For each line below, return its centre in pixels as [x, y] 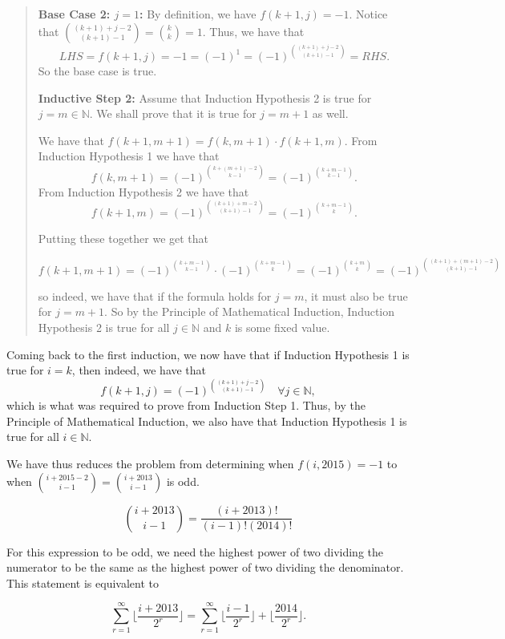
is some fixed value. [282, 327]
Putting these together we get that [123, 238]
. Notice [368, 14]
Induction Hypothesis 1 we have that [129, 156]
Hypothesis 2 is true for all [104, 327]
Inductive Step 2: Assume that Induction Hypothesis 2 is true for [205, 97]
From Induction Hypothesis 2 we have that [143, 191]
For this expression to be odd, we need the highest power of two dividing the [195, 551]
